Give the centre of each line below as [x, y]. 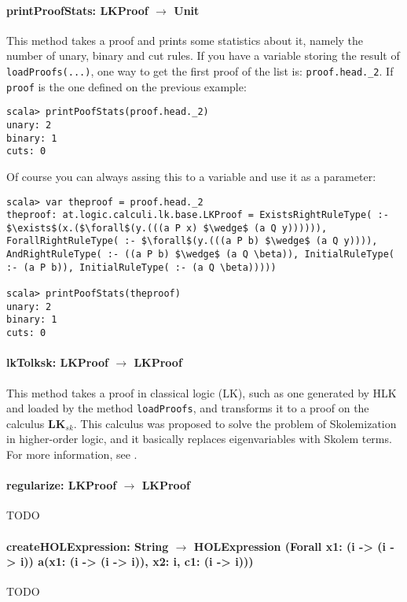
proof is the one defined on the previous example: [126, 86]
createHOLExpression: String [88, 546]
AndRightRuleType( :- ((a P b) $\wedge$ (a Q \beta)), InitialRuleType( [200, 255]
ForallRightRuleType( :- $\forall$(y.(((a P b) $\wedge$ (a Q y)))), [192, 241]
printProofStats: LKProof [77, 10]
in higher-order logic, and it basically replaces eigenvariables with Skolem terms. [199, 439]
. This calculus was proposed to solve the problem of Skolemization [235, 423]
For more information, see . [72, 454]
